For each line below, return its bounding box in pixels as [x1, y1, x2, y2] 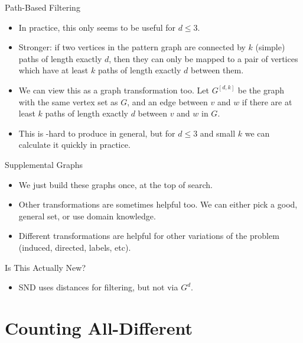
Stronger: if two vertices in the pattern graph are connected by [18, 41, 246, 53]
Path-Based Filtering [5, 1, 80, 13]
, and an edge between [127, 95, 208, 108]
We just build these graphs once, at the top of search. [18, 178, 213, 190]
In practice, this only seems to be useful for [18, 21, 175, 33]
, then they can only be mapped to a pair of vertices [109, 52, 298, 64]
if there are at [242, 95, 292, 108]
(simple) [255, 41, 285, 53]
